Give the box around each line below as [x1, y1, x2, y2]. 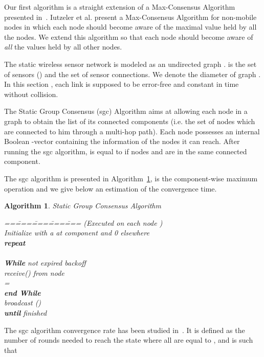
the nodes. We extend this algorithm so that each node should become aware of [4, 31, 253, 42]
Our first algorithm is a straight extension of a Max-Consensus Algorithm [4, 2, 235, 12]
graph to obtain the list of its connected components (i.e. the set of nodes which [4, 115, 255, 126]
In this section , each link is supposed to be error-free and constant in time [4, 79, 239, 89]
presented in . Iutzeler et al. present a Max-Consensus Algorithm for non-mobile [4, 11, 257, 22]
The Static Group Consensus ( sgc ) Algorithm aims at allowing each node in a [4, 106, 248, 116]
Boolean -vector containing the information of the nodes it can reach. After [4, 136, 240, 147]
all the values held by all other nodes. [4, 41, 122, 52]
